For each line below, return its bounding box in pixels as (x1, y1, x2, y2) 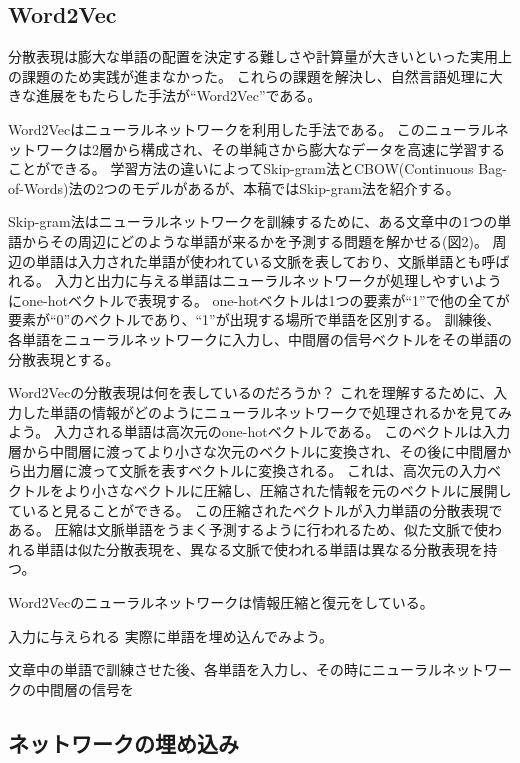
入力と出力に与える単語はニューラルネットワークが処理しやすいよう (54, 270, 502, 291)
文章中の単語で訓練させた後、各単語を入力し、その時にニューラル (8, 659, 442, 680)
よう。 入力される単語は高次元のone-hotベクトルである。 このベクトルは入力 (8, 421, 511, 442)
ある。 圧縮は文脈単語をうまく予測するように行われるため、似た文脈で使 (8, 519, 488, 540)
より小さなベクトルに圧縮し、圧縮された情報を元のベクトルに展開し (63, 480, 512, 501)
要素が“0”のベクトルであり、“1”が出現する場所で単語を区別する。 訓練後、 (8, 309, 501, 330)
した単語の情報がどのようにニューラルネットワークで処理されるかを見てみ (21, 401, 512, 422)
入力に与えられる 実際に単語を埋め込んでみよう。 (8, 625, 334, 646)
